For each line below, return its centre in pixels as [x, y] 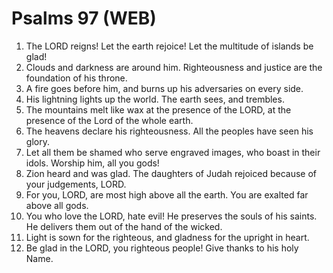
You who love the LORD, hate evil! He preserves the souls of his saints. [171, 216]
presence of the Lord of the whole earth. [109, 120]
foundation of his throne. [76, 78]
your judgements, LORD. [76, 184]
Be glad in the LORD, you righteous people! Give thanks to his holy [162, 248]
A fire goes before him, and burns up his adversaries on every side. [164, 88]
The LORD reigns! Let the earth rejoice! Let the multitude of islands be [169, 46]
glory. [37, 141]
